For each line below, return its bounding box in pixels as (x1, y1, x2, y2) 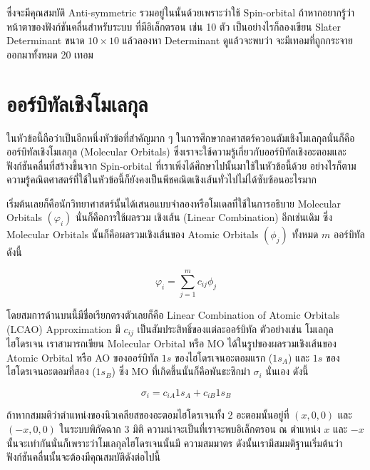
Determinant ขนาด (6, 33, 85, 48)
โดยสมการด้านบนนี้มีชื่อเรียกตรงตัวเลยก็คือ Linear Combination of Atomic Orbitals (6, 307, 340, 322)
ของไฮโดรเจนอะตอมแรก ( (174, 349, 273, 364)
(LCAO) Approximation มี (6, 321, 120, 336)
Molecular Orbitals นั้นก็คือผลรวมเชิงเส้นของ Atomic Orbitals (6, 227, 259, 242)
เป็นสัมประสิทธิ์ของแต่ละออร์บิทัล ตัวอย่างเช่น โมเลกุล (137, 321, 334, 336)
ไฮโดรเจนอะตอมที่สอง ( (6, 364, 96, 379)
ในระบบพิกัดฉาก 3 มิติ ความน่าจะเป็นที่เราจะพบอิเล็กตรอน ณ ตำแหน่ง (59, 422, 321, 436)
